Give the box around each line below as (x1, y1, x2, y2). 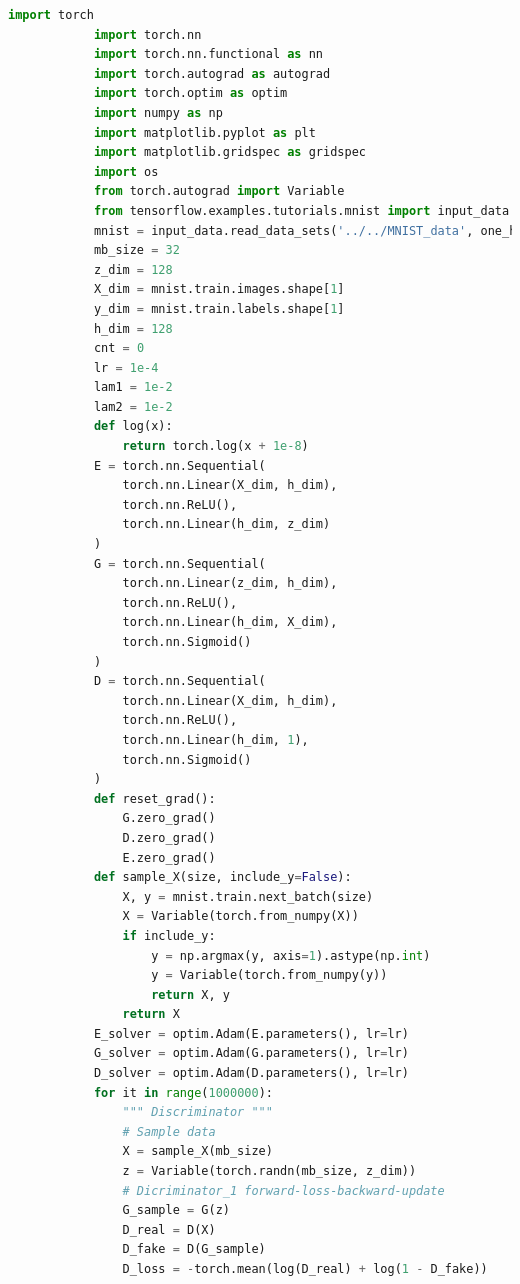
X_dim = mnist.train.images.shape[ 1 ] (93, 282, 345, 297)
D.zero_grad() (122, 830, 216, 845)
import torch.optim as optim (93, 86, 288, 101)
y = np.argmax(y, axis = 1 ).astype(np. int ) (151, 948, 431, 963)
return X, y (151, 987, 230, 1002)
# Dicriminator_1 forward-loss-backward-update (122, 1183, 445, 1198)
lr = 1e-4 (93, 360, 159, 375)
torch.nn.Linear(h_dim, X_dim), (122, 615, 338, 630)
